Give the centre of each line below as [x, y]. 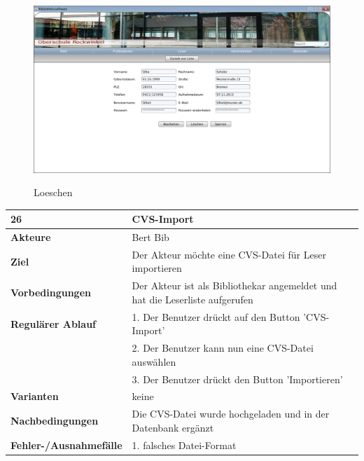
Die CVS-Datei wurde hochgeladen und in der [231, 414]
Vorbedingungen [51, 293]
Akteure [31, 237]
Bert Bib [150, 237]
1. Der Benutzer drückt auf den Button [216, 316]
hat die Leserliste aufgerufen [192, 299]
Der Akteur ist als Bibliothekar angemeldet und [234, 285]
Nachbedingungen [55, 421]
